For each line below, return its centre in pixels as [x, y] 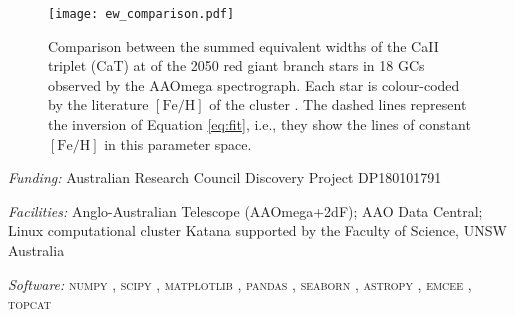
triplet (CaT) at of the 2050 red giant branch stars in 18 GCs [236, 65]
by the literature [98, 104]
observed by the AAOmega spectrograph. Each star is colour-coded [254, 84]
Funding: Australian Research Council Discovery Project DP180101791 [225, 177]
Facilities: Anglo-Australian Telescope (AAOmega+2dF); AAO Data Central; [245, 210]
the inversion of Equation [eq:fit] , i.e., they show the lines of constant [259, 124]
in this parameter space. [178, 143]
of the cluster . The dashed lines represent [338, 104]
